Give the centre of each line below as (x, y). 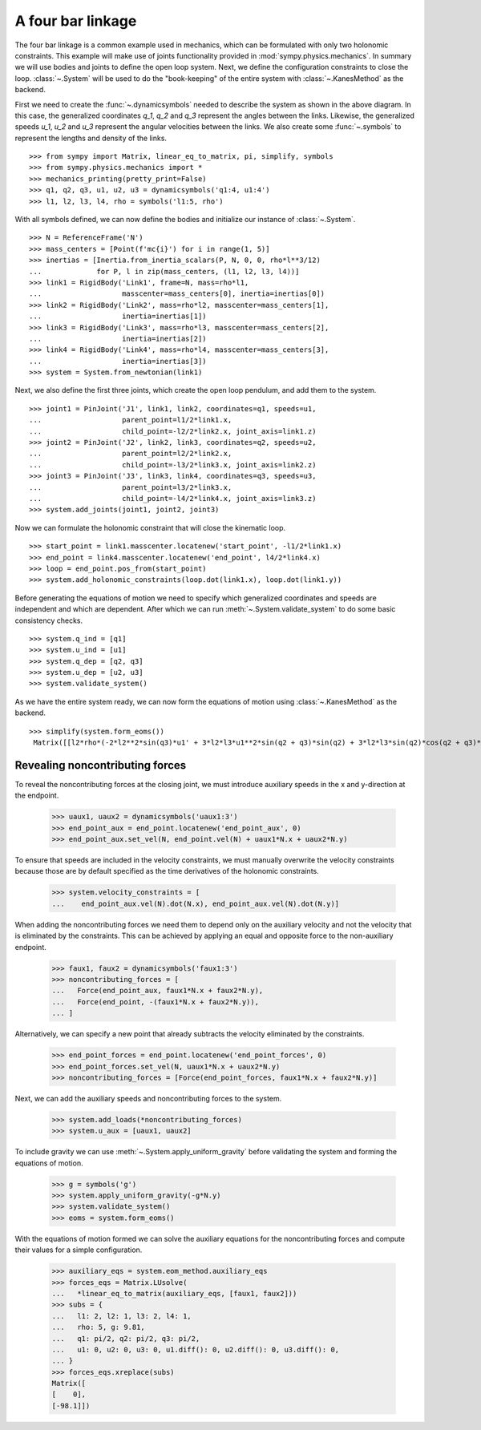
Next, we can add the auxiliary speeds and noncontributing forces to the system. (148, 1098)
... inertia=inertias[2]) (118, 338)
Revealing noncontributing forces (101, 765)
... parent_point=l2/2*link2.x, (131, 454)
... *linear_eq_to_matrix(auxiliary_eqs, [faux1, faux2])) (174, 1293)
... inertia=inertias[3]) (118, 361)
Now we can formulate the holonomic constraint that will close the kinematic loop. (150, 527)
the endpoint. (37, 796)
